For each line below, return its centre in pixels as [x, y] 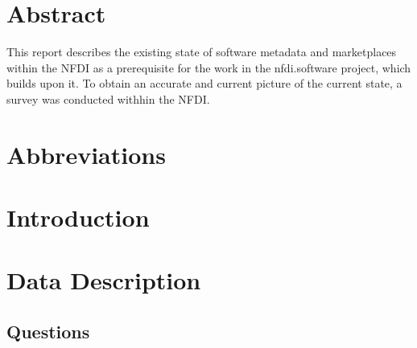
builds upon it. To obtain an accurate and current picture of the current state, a [204, 83]
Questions [48, 332]
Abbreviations [86, 154]
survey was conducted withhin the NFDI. [108, 98]
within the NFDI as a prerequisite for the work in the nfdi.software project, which [209, 67]
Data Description [104, 280]
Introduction [78, 217]
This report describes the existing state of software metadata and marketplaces [202, 52]
